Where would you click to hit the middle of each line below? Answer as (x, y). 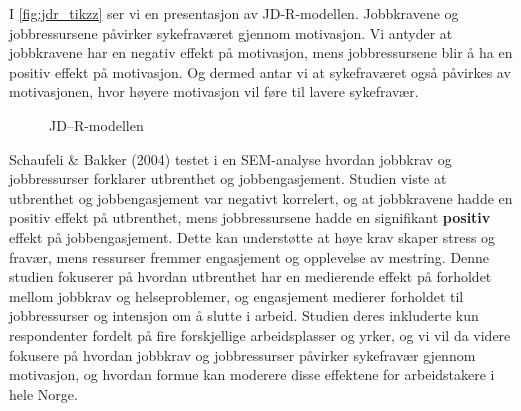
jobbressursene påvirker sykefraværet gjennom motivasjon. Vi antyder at (231, 32)
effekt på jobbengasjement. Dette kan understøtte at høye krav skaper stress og (252, 236)
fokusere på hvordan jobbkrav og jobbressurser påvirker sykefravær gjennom (242, 354)
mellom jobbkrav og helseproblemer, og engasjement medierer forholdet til (236, 295)
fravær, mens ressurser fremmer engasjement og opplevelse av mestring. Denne (249, 256)
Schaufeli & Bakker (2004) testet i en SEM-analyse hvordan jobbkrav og (230, 158)
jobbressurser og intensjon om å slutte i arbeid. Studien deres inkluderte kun (244, 315)
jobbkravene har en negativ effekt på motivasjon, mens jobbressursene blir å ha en (261, 52)
